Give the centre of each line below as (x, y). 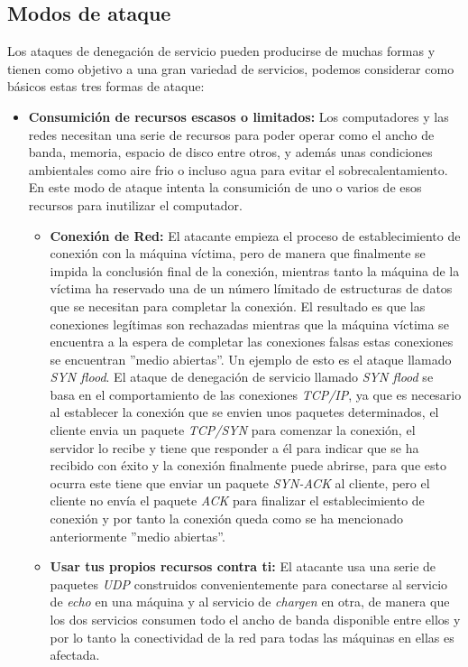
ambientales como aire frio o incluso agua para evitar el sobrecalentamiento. (238, 169)
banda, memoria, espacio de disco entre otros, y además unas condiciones (230, 152)
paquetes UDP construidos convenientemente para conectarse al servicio (249, 584)
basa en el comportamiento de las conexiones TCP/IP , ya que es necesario (256, 394)
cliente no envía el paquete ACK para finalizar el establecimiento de (237, 500)
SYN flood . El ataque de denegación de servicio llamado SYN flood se (242, 377)
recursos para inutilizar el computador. (135, 204)
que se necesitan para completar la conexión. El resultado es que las (238, 306)
